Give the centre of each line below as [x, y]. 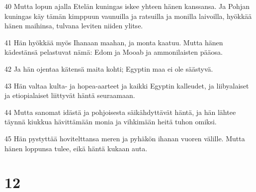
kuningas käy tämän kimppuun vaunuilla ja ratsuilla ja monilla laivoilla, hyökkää [128, 16]
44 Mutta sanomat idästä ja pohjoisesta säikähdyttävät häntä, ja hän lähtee [120, 112]
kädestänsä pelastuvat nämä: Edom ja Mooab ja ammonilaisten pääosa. [114, 52]
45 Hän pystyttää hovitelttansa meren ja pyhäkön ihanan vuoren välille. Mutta [125, 138]
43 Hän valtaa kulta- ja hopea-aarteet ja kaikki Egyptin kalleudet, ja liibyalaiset [127, 85]
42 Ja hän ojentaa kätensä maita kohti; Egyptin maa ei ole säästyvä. [109, 68]
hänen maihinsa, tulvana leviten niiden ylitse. [74, 26]
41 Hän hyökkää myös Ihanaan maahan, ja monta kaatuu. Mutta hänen [114, 42]
